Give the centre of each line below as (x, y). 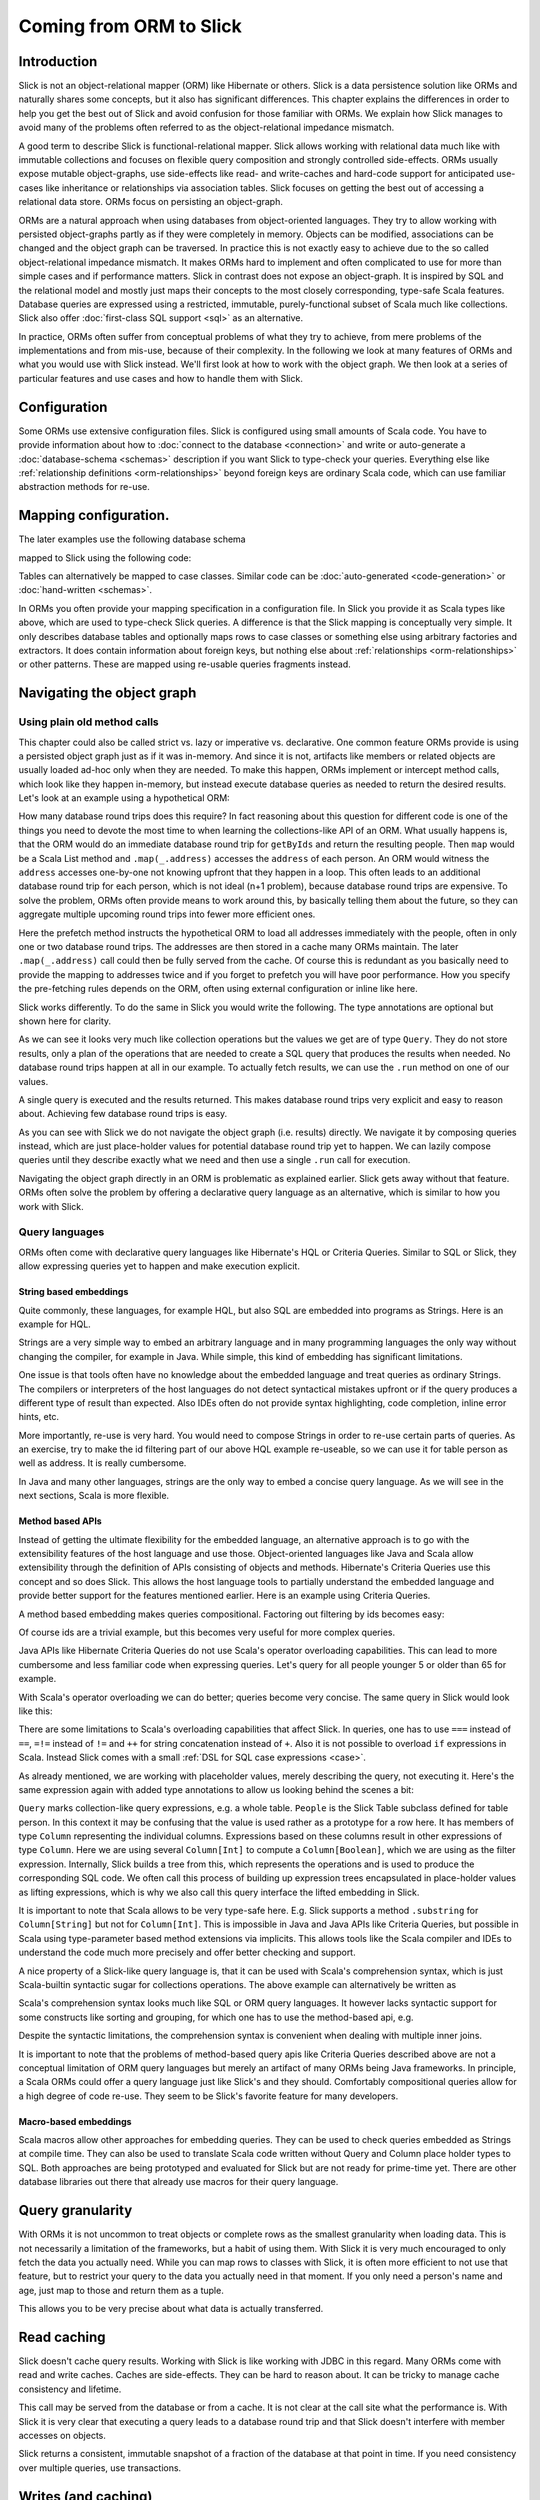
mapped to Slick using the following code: (105, 557)
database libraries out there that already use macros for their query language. (178, 2182)
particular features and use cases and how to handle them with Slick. (161, 378)
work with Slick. (51, 1206)
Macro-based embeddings (75, 2121)
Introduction (58, 61)
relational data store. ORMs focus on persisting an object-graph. (151, 202)
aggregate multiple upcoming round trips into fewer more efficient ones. (167, 914)
